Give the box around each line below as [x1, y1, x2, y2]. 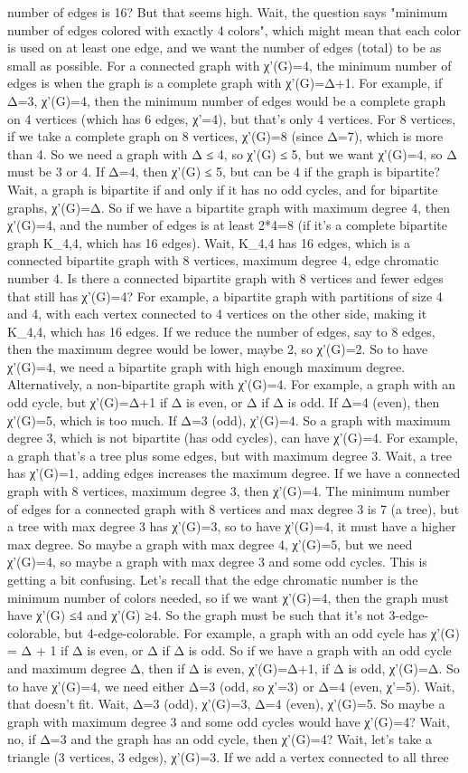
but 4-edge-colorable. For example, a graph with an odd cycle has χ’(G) [64, 623, 461, 642]
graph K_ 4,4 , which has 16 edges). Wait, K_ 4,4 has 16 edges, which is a [7, 233, 411, 252]
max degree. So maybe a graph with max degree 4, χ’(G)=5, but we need [7, 534, 413, 553]
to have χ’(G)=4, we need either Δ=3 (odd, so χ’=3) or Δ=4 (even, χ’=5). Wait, [7, 676, 455, 695]
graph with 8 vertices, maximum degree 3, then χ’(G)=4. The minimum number [7, 482, 451, 501]
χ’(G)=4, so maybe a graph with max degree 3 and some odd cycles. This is [7, 552, 427, 571]
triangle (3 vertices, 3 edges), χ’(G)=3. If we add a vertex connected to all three [7, 747, 449, 766]
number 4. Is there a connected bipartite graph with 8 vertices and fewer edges [7, 268, 444, 287]
